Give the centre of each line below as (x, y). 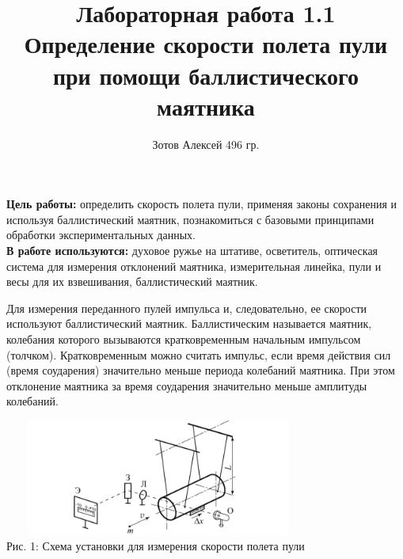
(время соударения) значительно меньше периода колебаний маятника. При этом (201, 370)
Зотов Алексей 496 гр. (206, 144)
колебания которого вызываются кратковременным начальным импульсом (184, 339)
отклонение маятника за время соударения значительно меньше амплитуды (187, 385)
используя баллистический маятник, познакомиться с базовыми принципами (190, 219)
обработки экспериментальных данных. (101, 235)
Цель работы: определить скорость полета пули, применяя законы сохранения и (202, 204)
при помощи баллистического (206, 75)
